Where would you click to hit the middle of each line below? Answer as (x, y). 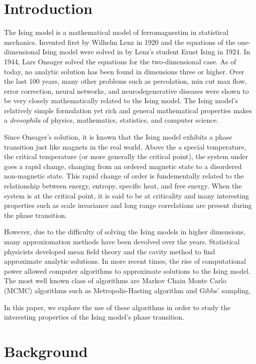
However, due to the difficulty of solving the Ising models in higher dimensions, (125, 232)
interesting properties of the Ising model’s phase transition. (94, 317)
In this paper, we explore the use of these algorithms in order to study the (117, 307)
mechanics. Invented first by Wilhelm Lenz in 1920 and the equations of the (120, 42)
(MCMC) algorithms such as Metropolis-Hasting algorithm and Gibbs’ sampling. (128, 290)
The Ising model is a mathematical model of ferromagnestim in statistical (116, 32)
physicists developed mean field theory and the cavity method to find (110, 251)
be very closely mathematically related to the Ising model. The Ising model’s (121, 100)
